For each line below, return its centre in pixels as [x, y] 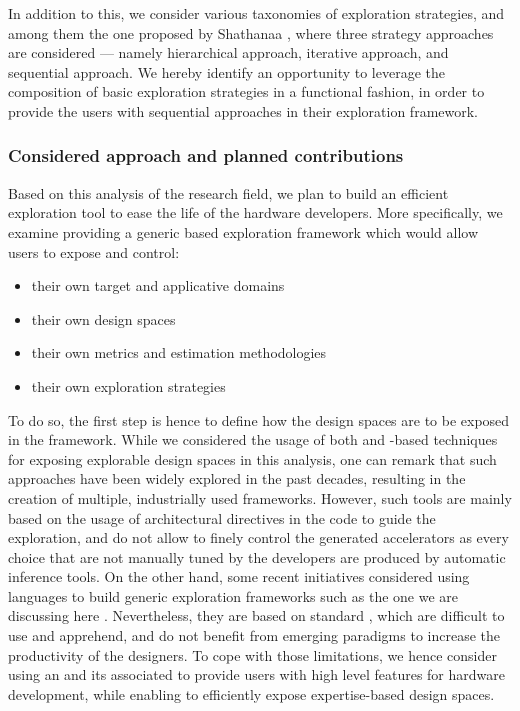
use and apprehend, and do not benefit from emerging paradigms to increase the [254, 635]
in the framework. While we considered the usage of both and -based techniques [253, 439]
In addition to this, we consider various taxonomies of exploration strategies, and [256, 13]
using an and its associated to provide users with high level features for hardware [256, 674]
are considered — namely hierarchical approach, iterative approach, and [228, 52]
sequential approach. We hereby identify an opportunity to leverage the [226, 71]
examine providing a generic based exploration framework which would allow [243, 231]
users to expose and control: [94, 251]
